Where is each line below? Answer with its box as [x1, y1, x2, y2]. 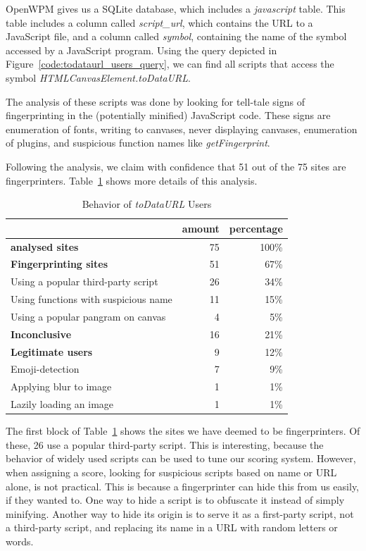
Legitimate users [11, 344, 93, 359]
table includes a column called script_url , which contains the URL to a [6, 15, 313, 30]
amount [182, 221, 220, 235]
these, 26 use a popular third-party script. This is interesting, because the [6, 437, 324, 452]
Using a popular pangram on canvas [11, 309, 166, 323]
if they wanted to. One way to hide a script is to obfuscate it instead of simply [6, 493, 345, 507]
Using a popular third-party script [11, 274, 158, 289]
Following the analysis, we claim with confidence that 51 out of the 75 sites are [6, 159, 346, 173]
